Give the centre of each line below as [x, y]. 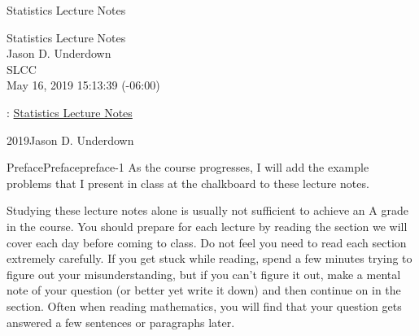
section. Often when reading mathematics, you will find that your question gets [204, 305]
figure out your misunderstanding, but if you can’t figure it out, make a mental [204, 274]
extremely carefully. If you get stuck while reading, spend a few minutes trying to [209, 258]
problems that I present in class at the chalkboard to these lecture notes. [188, 183]
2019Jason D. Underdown [70, 140]
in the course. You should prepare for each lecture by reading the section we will [207, 226]
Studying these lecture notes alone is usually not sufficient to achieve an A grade [207, 210]
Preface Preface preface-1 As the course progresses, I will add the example [188, 167]
